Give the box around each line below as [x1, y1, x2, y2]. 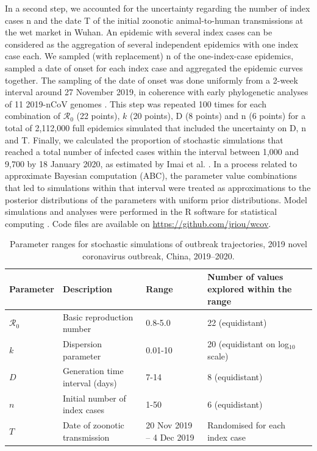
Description [62, 283, 112, 295]
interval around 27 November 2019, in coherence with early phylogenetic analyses [5, 85, 308, 98]
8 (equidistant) [207, 370, 263, 383]
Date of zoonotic [62, 419, 124, 431]
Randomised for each [207, 419, 286, 431]
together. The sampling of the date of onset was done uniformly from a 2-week [5, 73, 298, 86]
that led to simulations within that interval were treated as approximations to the [5, 181, 311, 193]
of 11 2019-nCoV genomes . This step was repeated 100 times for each [5, 97, 266, 110]
